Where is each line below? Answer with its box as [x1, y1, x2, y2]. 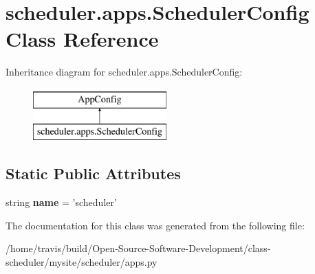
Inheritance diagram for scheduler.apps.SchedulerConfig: [6, 65, 243, 79]
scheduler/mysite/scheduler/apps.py [6, 255, 157, 269]
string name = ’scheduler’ [6, 195, 117, 209]
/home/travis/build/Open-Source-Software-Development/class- [6, 241, 271, 255]
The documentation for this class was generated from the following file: [6, 218, 305, 232]
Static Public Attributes [6, 163, 181, 184]
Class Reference [6, 25, 159, 53]
